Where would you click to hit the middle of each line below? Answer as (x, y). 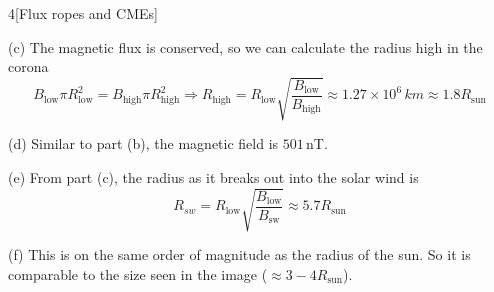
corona (28, 66)
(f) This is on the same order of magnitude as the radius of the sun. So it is (239, 254)
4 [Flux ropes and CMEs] (83, 13)
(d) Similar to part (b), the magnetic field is (143, 143)
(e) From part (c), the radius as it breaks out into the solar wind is (213, 176)
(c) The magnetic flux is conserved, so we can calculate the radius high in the (245, 46)
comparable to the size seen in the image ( (138, 273)
